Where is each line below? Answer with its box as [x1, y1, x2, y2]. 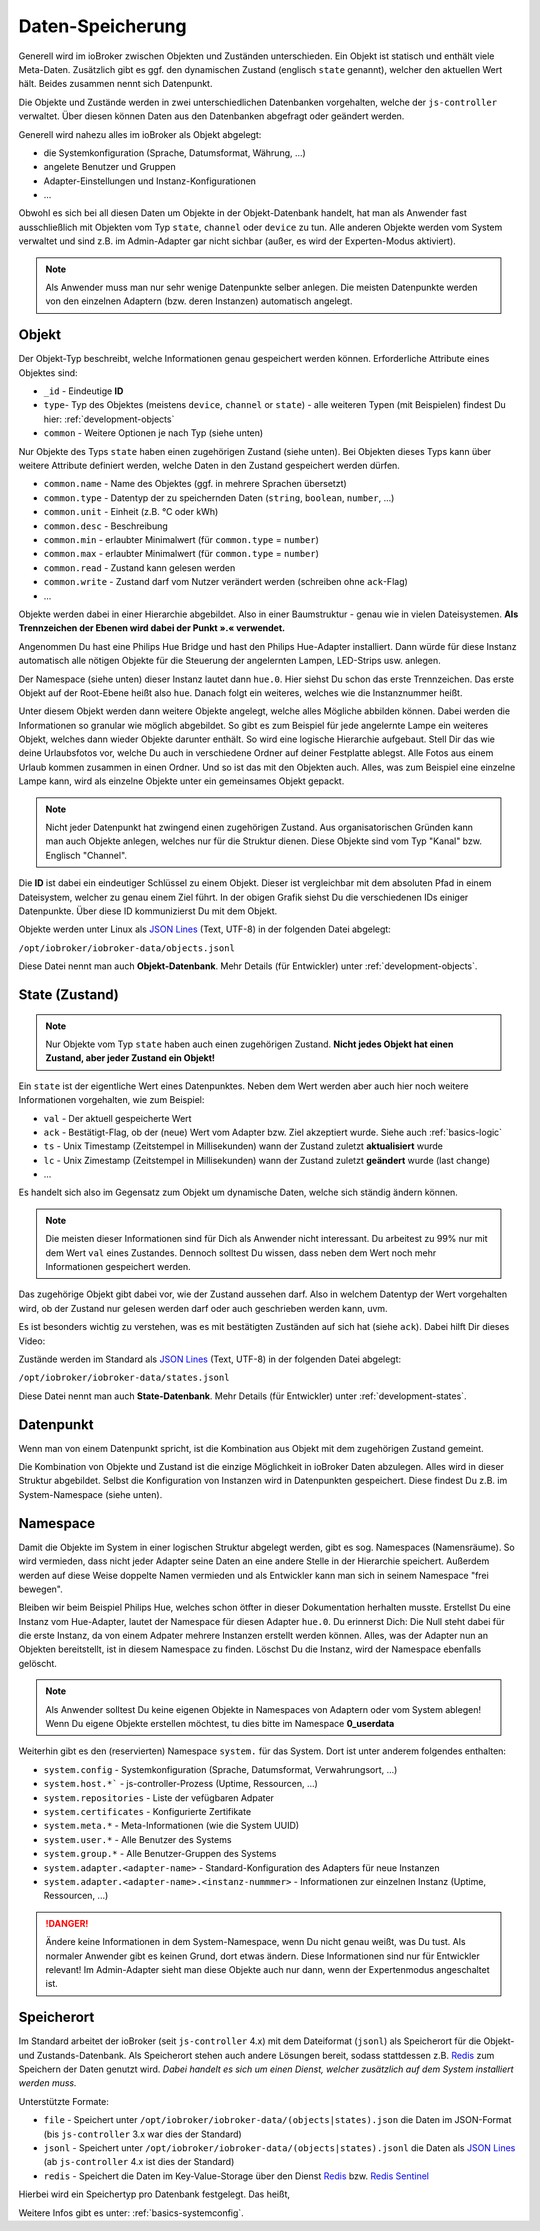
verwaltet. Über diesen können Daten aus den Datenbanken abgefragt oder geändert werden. [18, 110, 405, 122]
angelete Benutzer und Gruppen [43, 161, 176, 173]
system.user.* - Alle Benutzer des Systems [43, 1833, 232, 1845]
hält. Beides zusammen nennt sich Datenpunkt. [18, 78, 213, 90]
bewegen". [18, 1583, 64, 1595]
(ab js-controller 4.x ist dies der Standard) [43, 2156, 235, 2168]
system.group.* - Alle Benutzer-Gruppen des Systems [43, 1848, 277, 1860]
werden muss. [18, 2077, 77, 2089]
